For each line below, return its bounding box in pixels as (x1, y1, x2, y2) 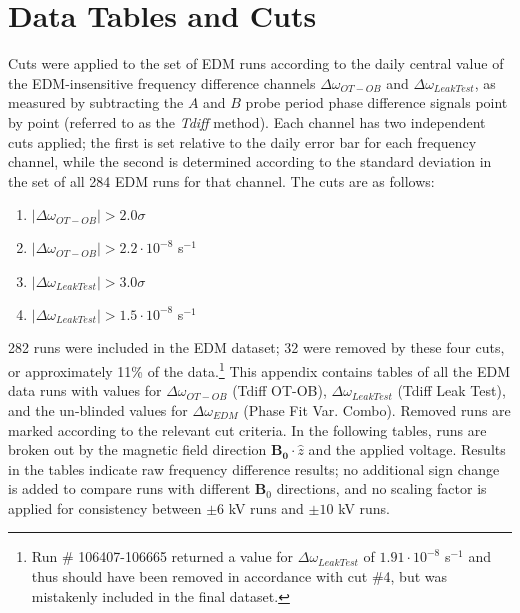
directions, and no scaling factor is (276, 478, 487, 499)
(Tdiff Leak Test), (397, 380, 506, 401)
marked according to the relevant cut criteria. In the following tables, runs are (8, 419, 487, 440)
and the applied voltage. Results (308, 439, 506, 460)
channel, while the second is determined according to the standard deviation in (8, 151, 492, 172)
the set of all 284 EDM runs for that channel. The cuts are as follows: (8, 170, 435, 191)
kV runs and (228, 497, 304, 518)
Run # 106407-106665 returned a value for (31, 546, 294, 567)
